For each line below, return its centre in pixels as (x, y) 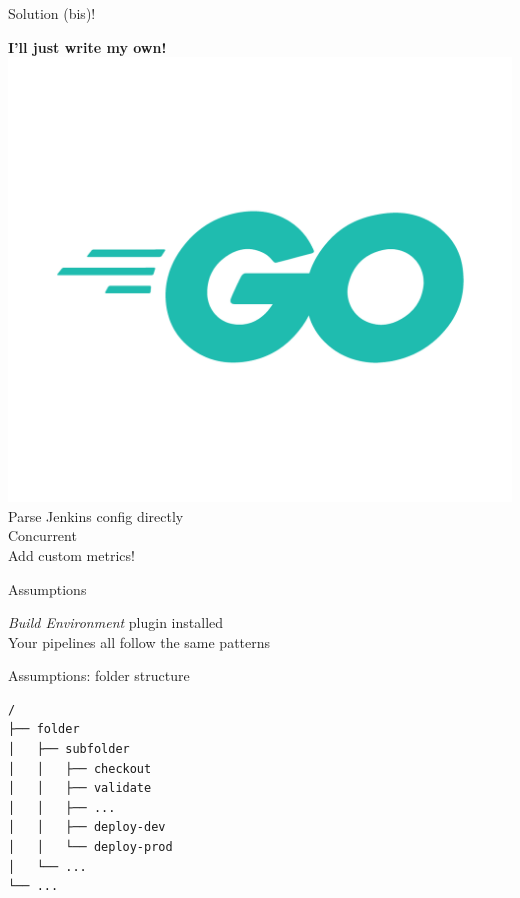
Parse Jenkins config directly (96, 515)
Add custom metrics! (71, 554)
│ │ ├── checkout (80, 768)
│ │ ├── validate (80, 788)
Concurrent (42, 535)
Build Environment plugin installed (116, 622)
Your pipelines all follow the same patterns (139, 641)
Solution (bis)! (52, 13)
